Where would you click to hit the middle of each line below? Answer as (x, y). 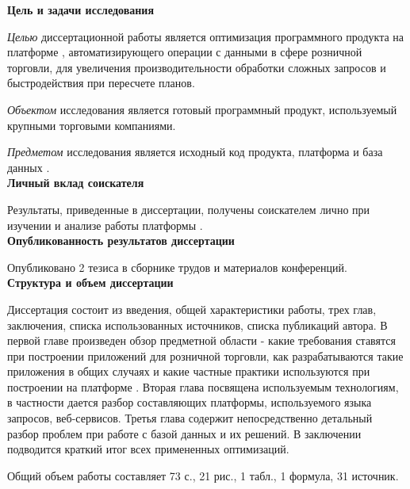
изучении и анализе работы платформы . (105, 225)
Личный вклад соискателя (76, 183)
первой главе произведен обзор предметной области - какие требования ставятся (201, 340)
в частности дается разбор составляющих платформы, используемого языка (190, 402)
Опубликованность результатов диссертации (121, 241)
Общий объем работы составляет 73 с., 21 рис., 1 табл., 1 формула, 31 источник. (203, 475)
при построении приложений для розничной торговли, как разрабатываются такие (205, 355)
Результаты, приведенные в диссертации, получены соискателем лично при (189, 209)
